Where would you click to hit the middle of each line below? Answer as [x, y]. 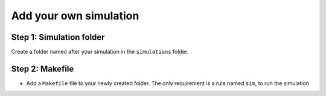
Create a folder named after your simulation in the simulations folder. [100, 52]
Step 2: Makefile [43, 69]
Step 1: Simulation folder [58, 37]
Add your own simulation [75, 16]
